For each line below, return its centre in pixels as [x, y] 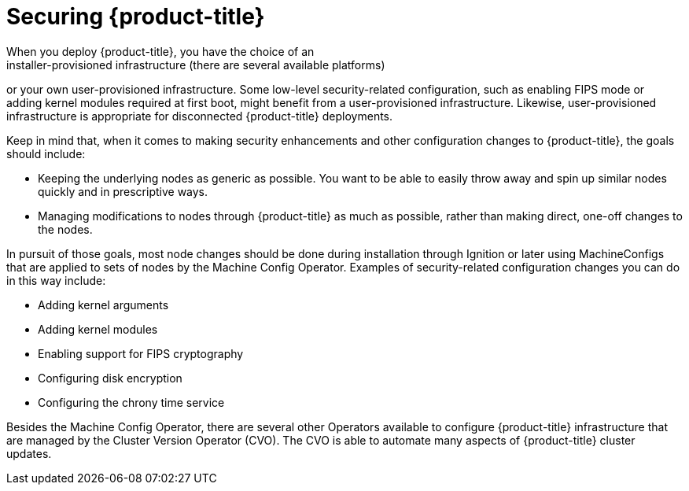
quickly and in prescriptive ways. [123, 191]
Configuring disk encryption [110, 378]
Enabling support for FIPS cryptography [141, 353]
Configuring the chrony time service [131, 402]
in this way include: [56, 280]
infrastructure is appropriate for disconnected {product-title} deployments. [200, 116]
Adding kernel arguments [103, 305]
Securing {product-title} [136, 17]
